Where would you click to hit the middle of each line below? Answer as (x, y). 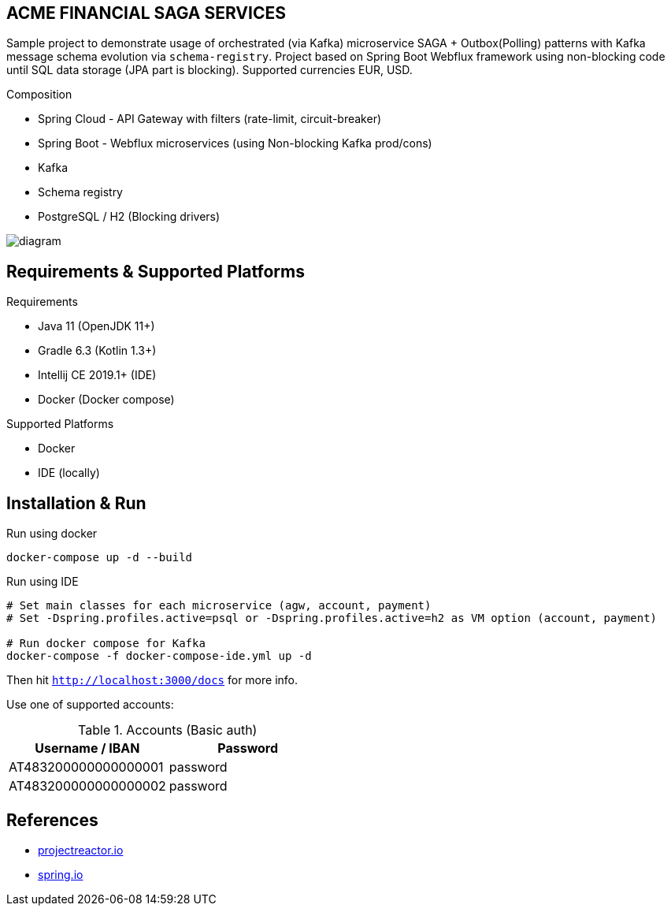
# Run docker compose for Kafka (106, 644)
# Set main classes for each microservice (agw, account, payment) (219, 606)
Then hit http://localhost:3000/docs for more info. (152, 680)
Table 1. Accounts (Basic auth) (168, 730)
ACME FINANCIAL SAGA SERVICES (146, 13)
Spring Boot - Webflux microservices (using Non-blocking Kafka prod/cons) (235, 143)
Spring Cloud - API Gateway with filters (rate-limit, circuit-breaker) (210, 119)
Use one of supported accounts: (90, 705)
